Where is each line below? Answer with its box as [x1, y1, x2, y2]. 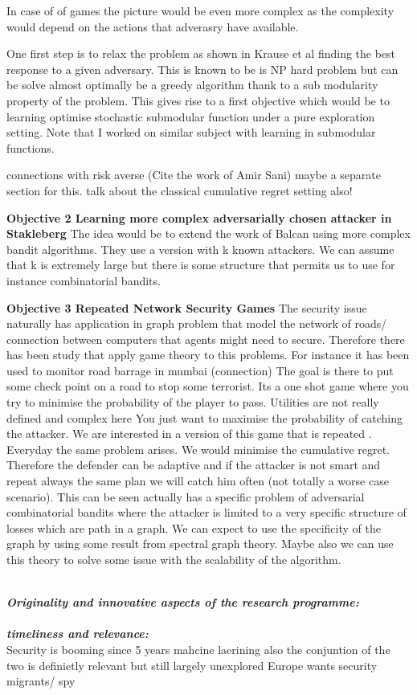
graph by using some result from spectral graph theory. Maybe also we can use [6, 535, 394, 552]
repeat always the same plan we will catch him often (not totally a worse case [6, 472, 389, 489]
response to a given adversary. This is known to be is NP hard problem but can [6, 60, 399, 77]
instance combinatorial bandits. [6, 272, 161, 288]
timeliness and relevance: [6, 625, 149, 642]
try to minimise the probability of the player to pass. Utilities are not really [6, 394, 379, 411]
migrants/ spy [6, 673, 76, 689]
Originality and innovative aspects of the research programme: [6, 594, 359, 611]
